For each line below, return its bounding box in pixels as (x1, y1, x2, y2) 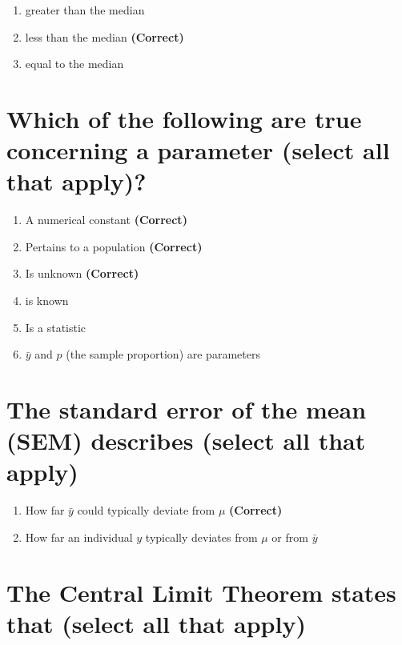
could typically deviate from (77, 502, 215, 519)
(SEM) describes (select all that (6, 424, 366, 457)
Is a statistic (25, 318, 86, 335)
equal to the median (25, 55, 124, 72)
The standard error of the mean (6, 393, 367, 426)
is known (25, 292, 69, 309)
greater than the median (25, 2, 145, 18)
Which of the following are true (6, 102, 362, 134)
